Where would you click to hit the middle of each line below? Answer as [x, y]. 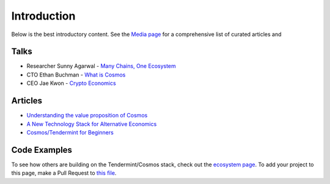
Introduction [43, 16]
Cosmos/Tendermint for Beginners [70, 132]
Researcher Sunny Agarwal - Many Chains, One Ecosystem [101, 66]
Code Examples [42, 150]
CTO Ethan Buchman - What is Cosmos [76, 75]
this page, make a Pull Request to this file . [64, 173]
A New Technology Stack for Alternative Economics [92, 124]
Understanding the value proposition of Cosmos [87, 116]
